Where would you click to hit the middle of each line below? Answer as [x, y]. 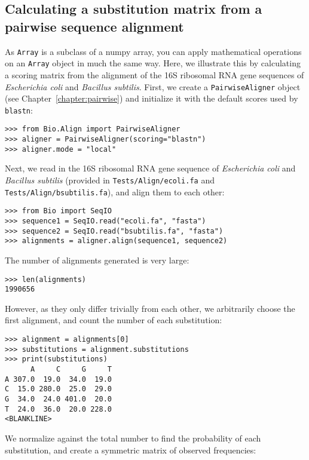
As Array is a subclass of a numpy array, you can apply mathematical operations [153, 51]
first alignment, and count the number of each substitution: [114, 320]
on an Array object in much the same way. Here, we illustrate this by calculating [153, 63]
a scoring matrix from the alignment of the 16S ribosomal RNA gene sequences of [154, 74]
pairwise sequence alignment [94, 26]
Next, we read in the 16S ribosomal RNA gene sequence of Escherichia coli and [150, 168]
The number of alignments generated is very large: [97, 260]
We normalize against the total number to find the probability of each [133, 438]
